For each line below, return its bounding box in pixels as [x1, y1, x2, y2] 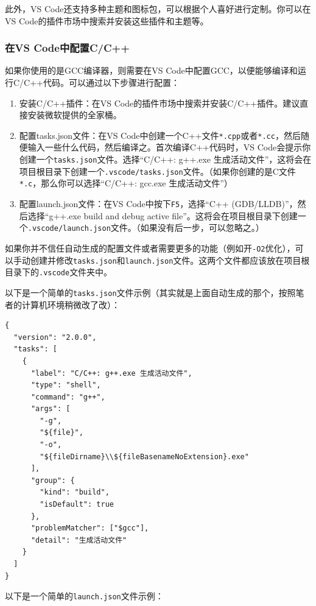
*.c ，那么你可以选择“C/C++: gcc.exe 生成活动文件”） [19, 177, 233, 189]
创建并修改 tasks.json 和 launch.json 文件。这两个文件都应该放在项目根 [30, 253, 310, 266]
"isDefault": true [40, 500, 114, 509]
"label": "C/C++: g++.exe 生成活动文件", [30, 368, 192, 378]
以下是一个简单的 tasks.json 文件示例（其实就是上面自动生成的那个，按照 [5, 286, 296, 298]
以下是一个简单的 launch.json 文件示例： [5, 590, 164, 602]
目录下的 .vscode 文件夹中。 [5, 266, 113, 278]
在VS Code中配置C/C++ [5, 40, 130, 55]
